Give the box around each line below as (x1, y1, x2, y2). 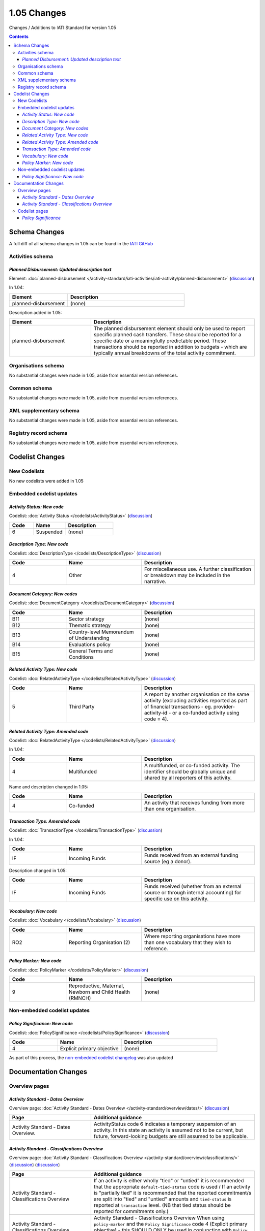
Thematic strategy (69, 622, 111, 629)
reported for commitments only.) (93, 1208, 169, 1215)
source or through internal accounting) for (144, 889, 241, 896)
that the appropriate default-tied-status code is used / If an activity (93, 1183, 250, 1190)
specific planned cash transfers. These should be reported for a (93, 331, 241, 338)
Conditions (69, 653, 94, 660)
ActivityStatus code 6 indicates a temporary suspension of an (93, 1121, 237, 1128)
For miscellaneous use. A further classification (144, 566, 251, 573)
